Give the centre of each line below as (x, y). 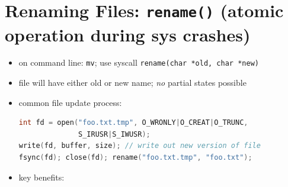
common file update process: (70, 102)
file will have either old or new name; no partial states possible (132, 83)
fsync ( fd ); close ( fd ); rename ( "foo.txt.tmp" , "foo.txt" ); (135, 158)
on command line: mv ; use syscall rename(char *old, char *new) (139, 62)
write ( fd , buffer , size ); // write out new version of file (140, 146)
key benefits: (41, 177)
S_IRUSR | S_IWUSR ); (114, 134)
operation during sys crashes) (128, 34)
